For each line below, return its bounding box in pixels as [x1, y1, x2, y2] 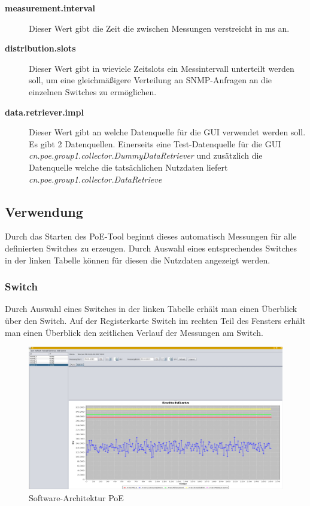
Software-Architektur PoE [29, 491, 124, 504]
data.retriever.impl [5, 105, 84, 118]
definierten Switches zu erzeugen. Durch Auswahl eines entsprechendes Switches [5, 241, 297, 254]
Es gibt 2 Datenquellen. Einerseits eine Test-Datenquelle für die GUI [29, 137, 281, 150]
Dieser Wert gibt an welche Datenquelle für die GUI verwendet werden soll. [29, 126, 306, 138]
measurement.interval [5, 2, 96, 14]
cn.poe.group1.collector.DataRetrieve [29, 172, 162, 185]
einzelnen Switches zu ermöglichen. [29, 85, 157, 98]
